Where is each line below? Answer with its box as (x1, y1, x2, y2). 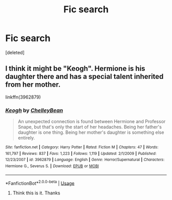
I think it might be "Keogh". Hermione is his (5, 64, 145, 73)
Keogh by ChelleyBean (5, 107, 63, 114)
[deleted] (5, 49, 25, 55)
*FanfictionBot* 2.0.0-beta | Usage (5, 179, 75, 186)
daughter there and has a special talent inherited (5, 72, 164, 81)
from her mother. (5, 81, 61, 89)
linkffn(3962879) (5, 94, 41, 100)
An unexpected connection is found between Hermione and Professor (17, 118, 166, 125)
